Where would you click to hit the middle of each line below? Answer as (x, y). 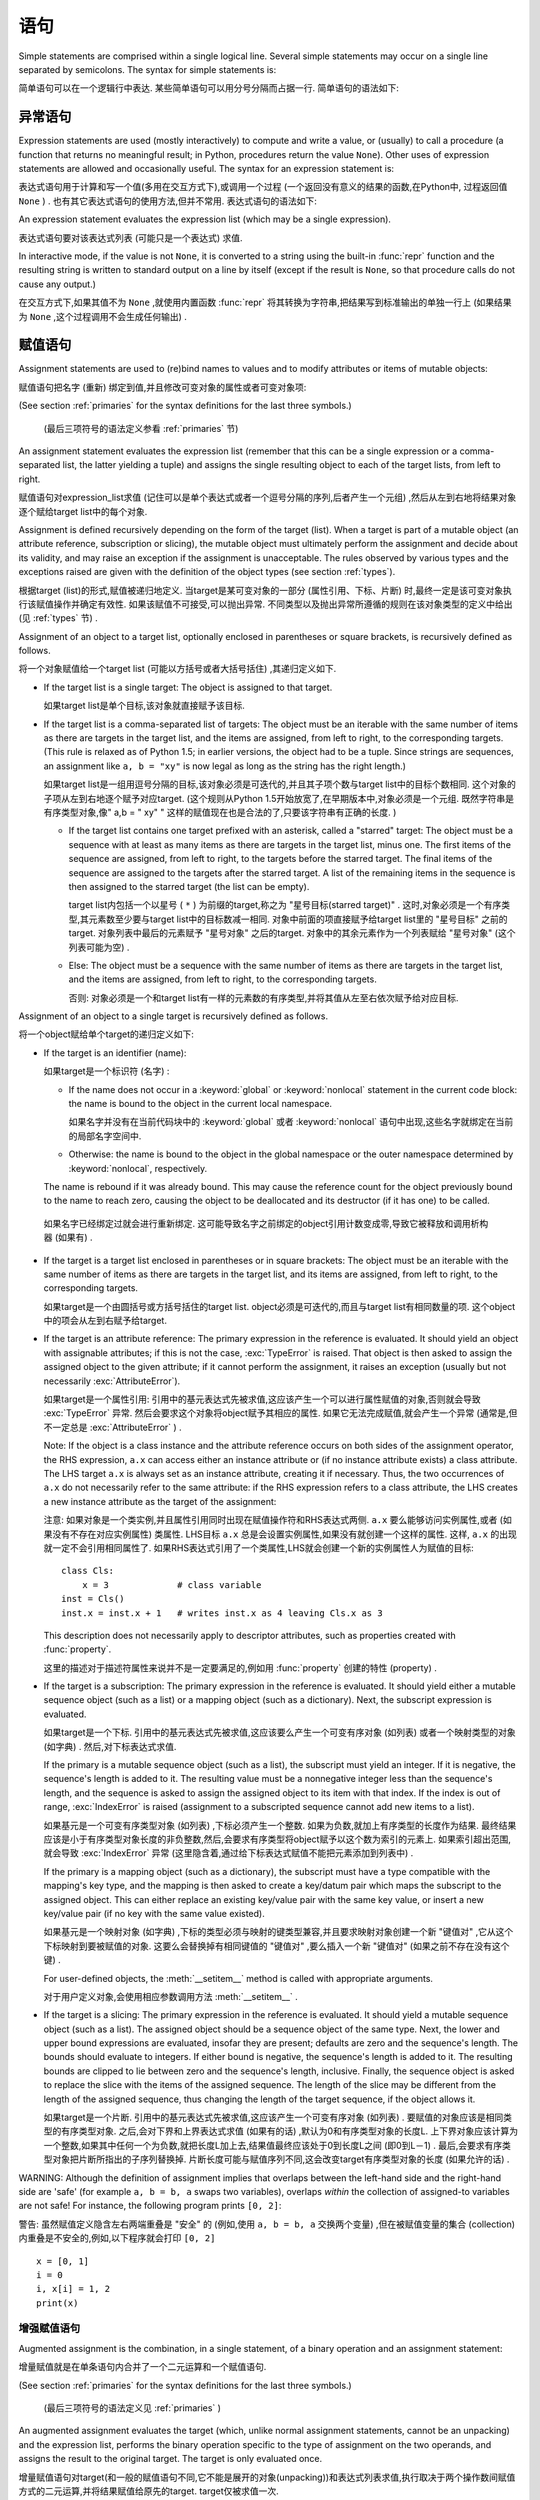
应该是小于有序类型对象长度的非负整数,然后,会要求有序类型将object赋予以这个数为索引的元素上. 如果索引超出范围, (277, 1839)
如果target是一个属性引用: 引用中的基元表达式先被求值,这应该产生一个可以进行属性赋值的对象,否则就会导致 (262, 1399)
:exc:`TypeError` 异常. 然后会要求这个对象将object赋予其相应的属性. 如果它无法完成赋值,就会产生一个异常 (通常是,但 (280, 1413)
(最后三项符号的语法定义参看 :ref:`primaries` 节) (141, 428)
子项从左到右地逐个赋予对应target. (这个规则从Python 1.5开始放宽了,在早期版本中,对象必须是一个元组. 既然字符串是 (279, 798)
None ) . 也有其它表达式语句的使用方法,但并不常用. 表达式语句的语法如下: (167, 201)
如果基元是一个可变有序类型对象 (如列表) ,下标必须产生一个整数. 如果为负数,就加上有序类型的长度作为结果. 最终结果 (280, 1825)
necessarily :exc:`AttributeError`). (112, 1381)
